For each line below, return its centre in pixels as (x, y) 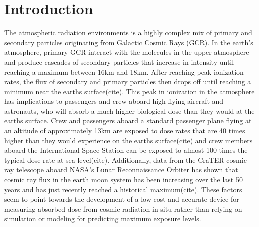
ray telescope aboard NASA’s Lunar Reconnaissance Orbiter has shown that (121, 170)
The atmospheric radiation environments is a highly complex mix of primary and (128, 32)
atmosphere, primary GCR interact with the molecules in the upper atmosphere (127, 52)
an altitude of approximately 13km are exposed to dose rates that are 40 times (125, 131)
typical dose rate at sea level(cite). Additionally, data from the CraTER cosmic (125, 160)
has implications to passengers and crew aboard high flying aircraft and (114, 101)
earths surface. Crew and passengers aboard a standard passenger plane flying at (128, 121)
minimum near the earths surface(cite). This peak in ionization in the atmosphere (129, 91)
